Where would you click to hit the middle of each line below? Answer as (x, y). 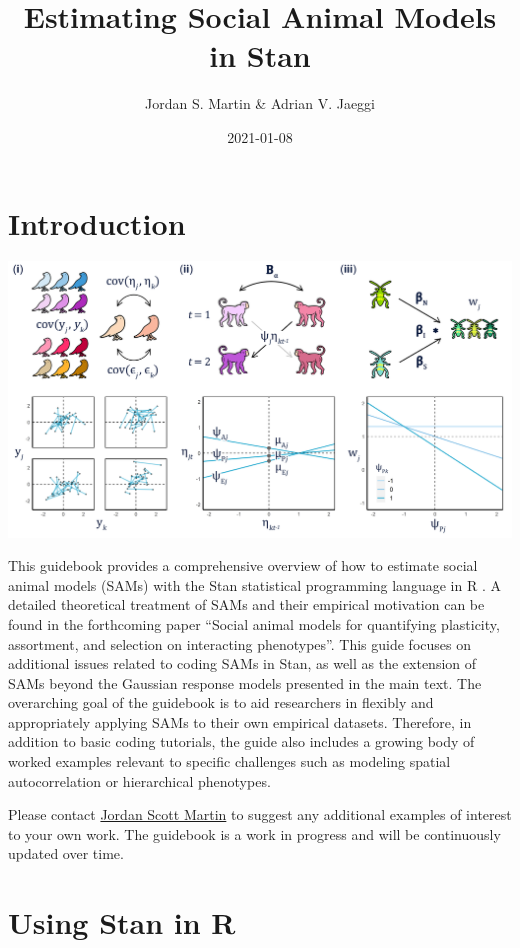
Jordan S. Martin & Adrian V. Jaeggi (260, 103)
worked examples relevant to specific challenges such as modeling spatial (229, 761)
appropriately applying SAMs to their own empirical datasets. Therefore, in (240, 721)
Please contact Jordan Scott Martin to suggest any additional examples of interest (260, 814)
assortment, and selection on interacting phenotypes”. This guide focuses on (239, 643)
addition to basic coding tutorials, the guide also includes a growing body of (241, 741)
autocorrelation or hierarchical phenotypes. (139, 780)
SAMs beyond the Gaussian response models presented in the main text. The (245, 682)
